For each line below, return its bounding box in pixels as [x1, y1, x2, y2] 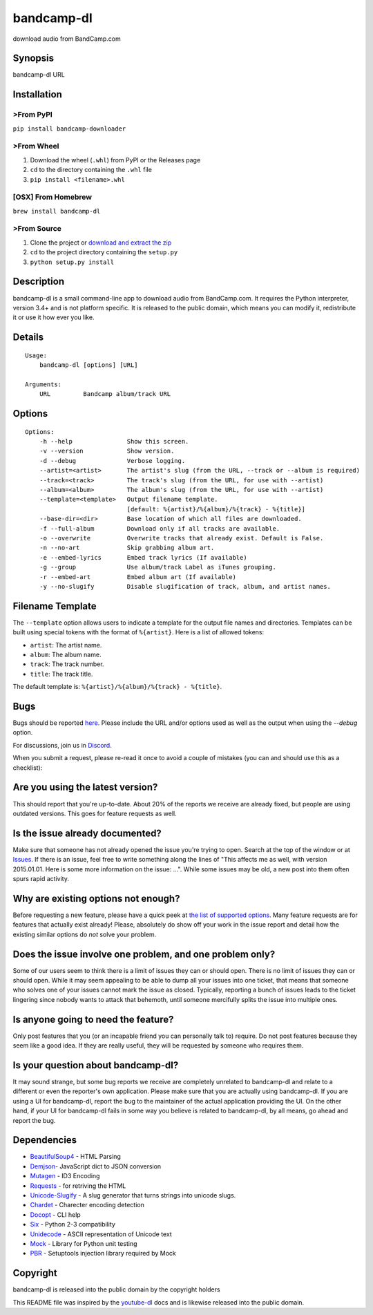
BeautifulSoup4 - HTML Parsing [30, 1153, 121, 1161]
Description [12, 276, 65, 287]
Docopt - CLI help [30, 1210, 81, 1219]
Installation [12, 88, 62, 100]
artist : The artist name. [30, 641, 102, 649]
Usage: [25, 351, 48, 359]
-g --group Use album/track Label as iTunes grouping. [39, 563, 276, 571]
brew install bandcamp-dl [12, 207, 101, 215]
